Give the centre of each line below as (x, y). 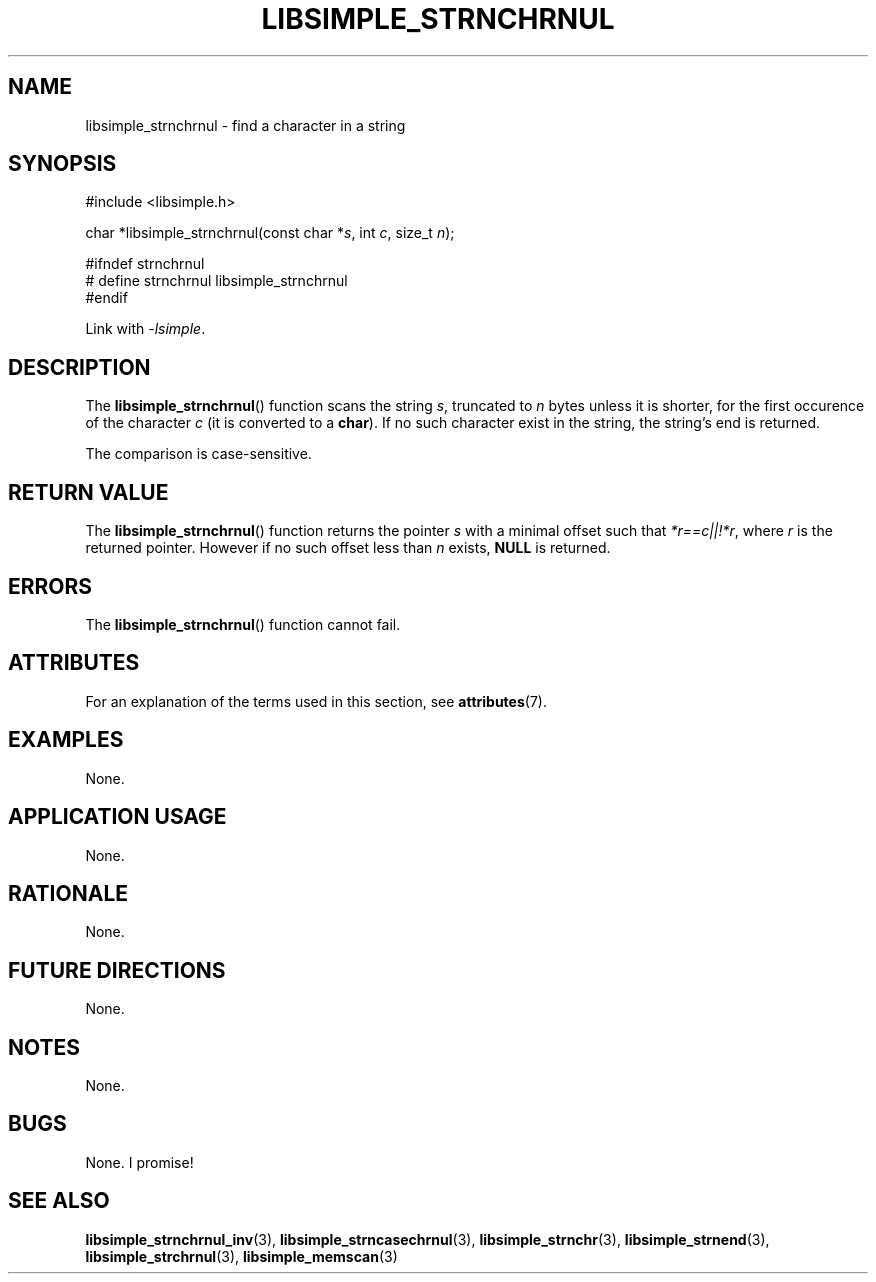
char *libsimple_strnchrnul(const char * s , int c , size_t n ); (270, 233)
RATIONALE (68, 893)
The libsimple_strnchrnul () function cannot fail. (243, 624)
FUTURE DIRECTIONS (117, 970)
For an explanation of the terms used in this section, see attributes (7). (316, 701)
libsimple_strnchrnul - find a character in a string (245, 125)
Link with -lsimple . (145, 329)
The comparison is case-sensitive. (198, 454)
